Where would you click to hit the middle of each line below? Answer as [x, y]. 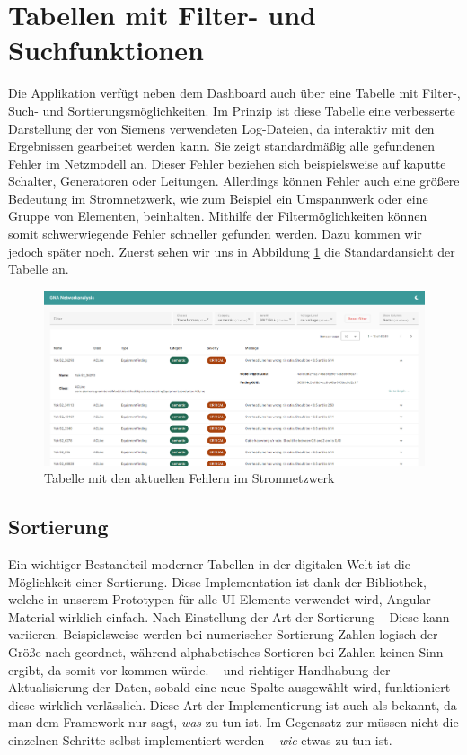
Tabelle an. [39, 269]
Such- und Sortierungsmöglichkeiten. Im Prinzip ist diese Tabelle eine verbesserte [232, 110]
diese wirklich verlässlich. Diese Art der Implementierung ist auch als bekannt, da [233, 704]
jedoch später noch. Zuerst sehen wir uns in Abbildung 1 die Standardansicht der [232, 251]
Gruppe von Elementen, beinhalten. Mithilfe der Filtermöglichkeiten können [218, 216]
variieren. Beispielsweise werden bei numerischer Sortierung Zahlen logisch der [223, 634]
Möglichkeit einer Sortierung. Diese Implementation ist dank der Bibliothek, [217, 581]
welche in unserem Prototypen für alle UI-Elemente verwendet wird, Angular [220, 599]
